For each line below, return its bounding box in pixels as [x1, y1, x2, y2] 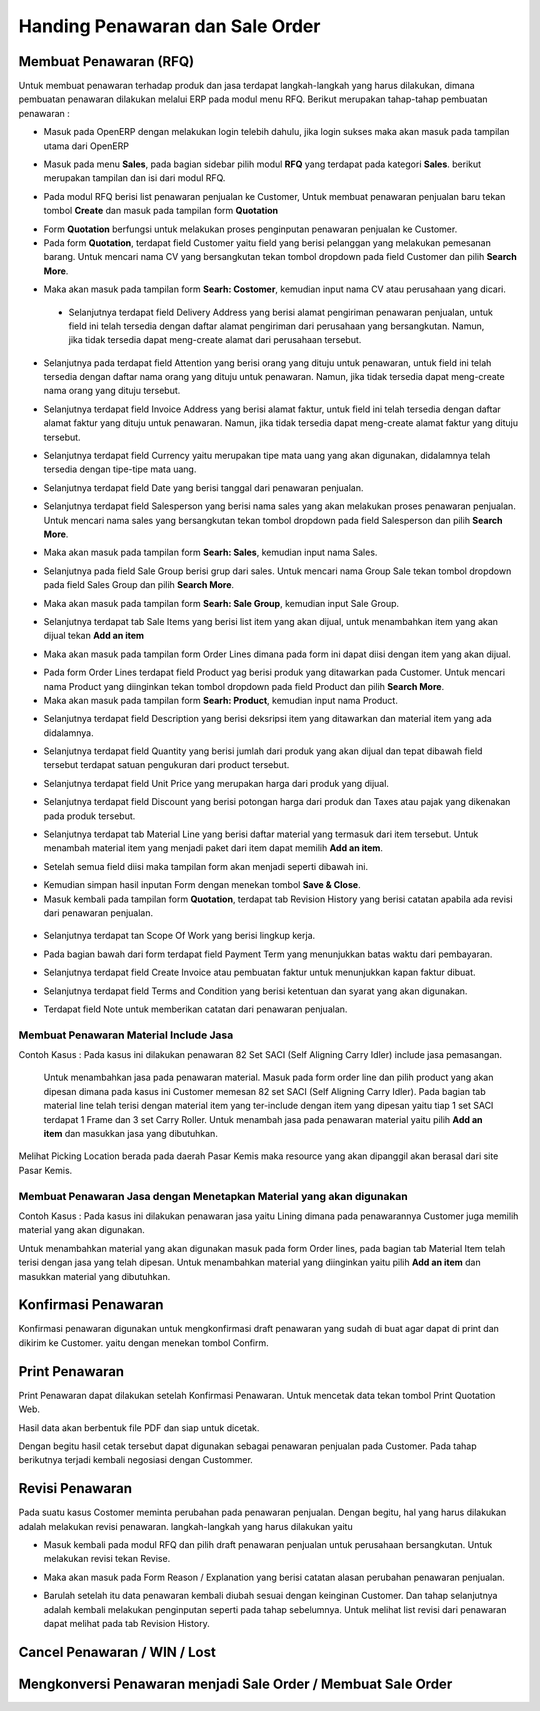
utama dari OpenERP [43, 140, 130, 152]
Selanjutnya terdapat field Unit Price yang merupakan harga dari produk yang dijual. [43, 777, 390, 789]
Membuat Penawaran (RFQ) [18, 53, 195, 70]
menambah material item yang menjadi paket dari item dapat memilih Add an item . [43, 842, 384, 854]
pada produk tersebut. [43, 810, 136, 822]
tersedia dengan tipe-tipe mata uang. [43, 463, 197, 475]
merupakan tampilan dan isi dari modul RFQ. [43, 172, 226, 184]
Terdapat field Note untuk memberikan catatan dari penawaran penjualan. [43, 1003, 348, 1015]
